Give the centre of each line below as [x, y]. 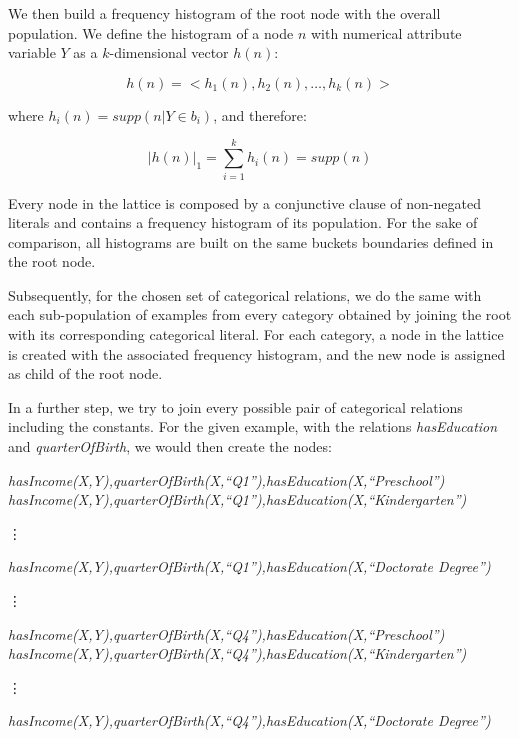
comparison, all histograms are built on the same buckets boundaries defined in [251, 241]
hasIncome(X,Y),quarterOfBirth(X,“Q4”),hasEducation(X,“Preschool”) [226, 633]
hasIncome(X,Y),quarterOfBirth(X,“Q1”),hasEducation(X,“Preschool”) [226, 479]
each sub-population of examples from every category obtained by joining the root [260, 314]
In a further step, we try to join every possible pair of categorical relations [235, 406]
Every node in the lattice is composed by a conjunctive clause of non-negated [244, 202]
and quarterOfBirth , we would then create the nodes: [170, 446]
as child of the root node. [85, 373]
